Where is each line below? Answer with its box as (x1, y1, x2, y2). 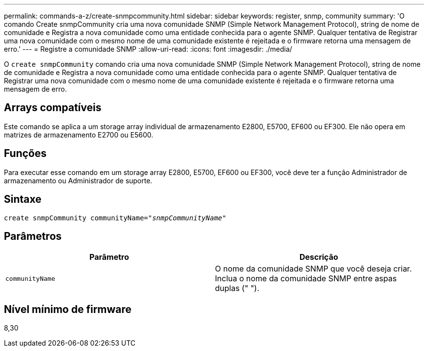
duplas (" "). (215, 283, 259, 293)
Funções (4, 147, 47, 160)
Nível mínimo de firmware (4, 303, 132, 315)
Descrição (299, 252, 339, 262)
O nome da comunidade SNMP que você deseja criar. (215, 264, 412, 274)
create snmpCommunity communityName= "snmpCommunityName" (4, 214, 227, 222)
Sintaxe (4, 193, 42, 206)
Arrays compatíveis (4, 101, 102, 114)
